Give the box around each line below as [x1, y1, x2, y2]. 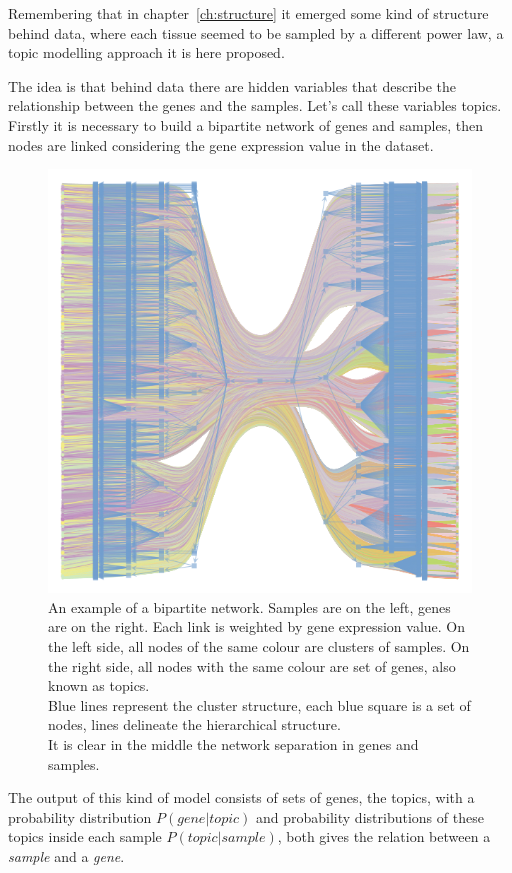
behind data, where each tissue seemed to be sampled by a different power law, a [8, 22, 504, 43]
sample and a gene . [8, 845, 125, 866]
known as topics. [48, 675, 150, 696]
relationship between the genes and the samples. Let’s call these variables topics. [8, 95, 502, 116]
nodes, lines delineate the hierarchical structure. [48, 714, 341, 735]
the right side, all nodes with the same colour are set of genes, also [48, 655, 456, 676]
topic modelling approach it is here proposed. [8, 42, 285, 63]
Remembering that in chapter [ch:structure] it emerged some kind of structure [8, 3, 489, 23]
